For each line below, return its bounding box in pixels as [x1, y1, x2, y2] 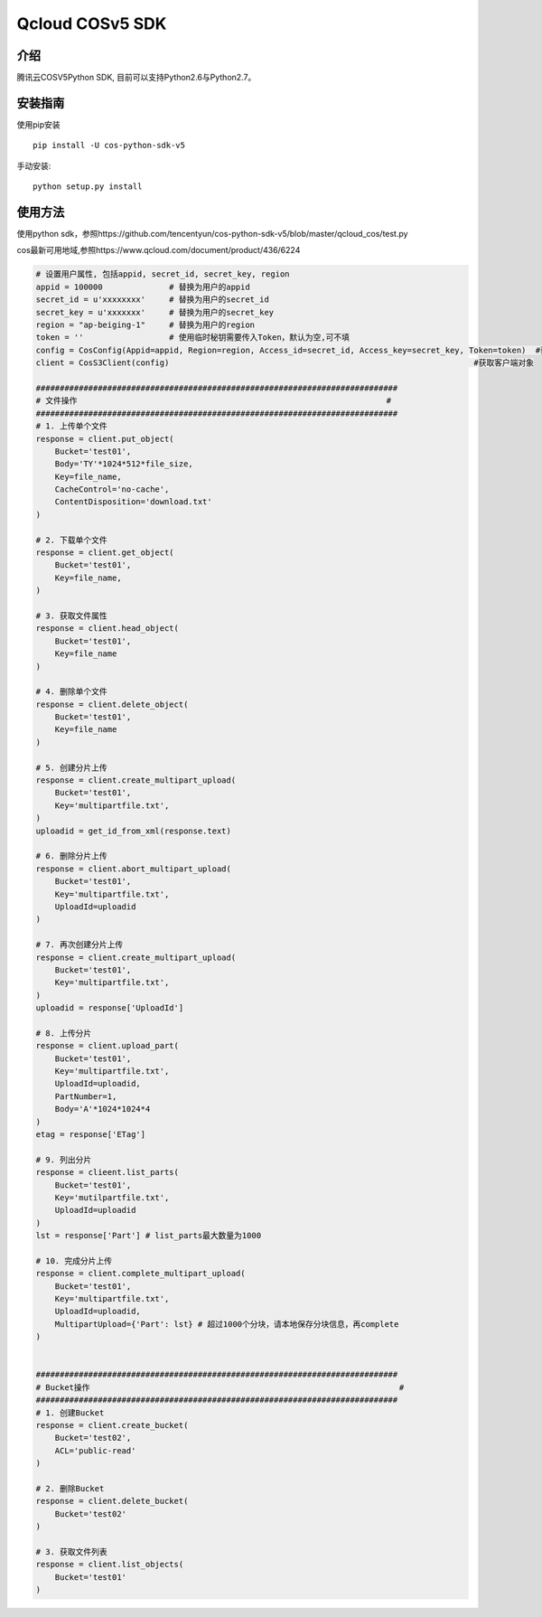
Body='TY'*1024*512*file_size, [54, 459, 193, 469]
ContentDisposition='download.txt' [54, 497, 212, 507]
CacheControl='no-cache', [54, 484, 170, 494]
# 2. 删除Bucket [35, 1483, 105, 1493]
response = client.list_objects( [35, 1559, 184, 1570]
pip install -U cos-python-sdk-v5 [33, 140, 185, 151]
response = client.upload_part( [35, 1040, 180, 1051]
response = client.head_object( [35, 624, 180, 634]
